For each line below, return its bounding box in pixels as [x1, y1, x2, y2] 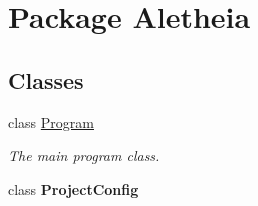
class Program [8, 111, 94, 132]
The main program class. [8, 145, 160, 166]
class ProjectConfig [8, 178, 139, 199]
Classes [8, 64, 84, 95]
